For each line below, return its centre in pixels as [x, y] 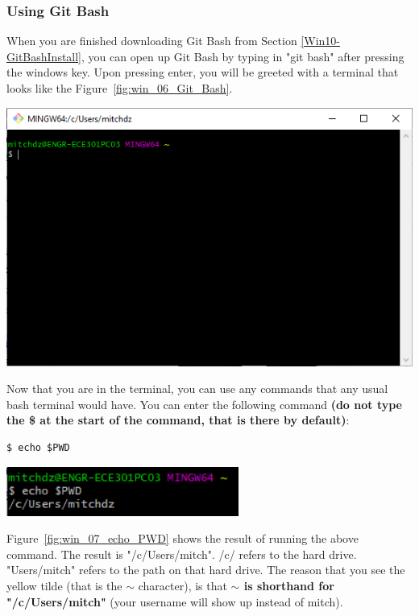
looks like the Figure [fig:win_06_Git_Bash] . [120, 88]
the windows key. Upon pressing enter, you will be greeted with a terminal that [203, 72]
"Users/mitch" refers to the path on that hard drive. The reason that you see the [206, 570]
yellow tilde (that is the [64, 586]
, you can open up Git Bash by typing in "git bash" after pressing [243, 56]
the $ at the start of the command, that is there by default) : [178, 420]
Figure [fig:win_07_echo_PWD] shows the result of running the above [183, 538]
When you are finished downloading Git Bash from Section [152, 41]
